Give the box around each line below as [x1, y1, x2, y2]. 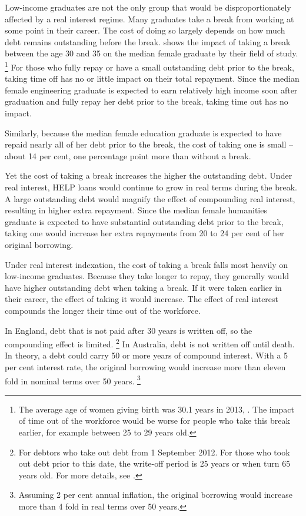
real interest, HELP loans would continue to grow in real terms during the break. [5, 180, 297, 193]
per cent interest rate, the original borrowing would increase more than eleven [5, 360, 286, 373]
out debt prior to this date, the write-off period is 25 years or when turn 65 [18, 457, 291, 470]
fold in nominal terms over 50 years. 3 [5, 373, 141, 387]
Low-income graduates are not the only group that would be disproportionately [5, 1, 291, 13]
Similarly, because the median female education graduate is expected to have [5, 126, 282, 139]
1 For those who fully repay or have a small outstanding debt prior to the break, [5, 59, 294, 73]
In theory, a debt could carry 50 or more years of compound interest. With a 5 [5, 349, 288, 361]
